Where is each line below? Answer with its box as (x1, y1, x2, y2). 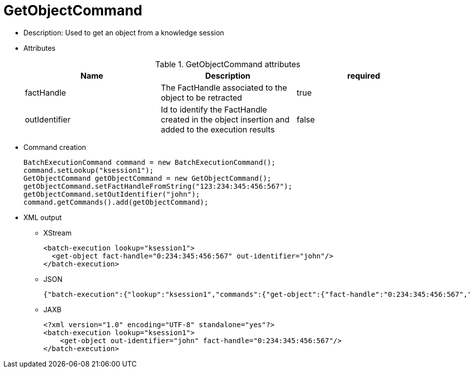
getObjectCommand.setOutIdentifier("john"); (23, 190, 200, 198)
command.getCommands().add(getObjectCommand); (23, 198, 208, 206)
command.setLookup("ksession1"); (23, 166, 154, 174)
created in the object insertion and (160, 114, 290, 124)
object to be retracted (160, 92, 242, 103)
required (347, 70, 380, 81)
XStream (43, 228, 72, 237)
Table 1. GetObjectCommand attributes (155, 59, 301, 69)
